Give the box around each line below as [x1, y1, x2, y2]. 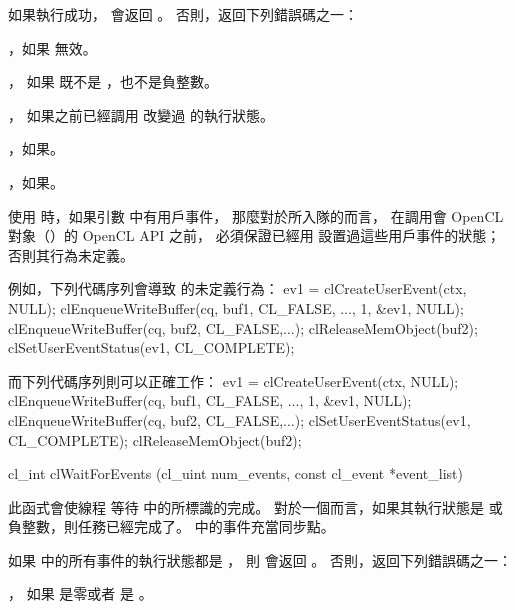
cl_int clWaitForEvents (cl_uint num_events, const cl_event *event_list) [8, 463, 463, 484]
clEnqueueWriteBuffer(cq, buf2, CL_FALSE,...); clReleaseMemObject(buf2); [8, 317, 478, 338]
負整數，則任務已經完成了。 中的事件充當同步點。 [8, 516, 335, 537]
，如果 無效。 [8, 37, 97, 58]
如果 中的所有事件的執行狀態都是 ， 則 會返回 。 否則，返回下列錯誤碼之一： [8, 549, 512, 570]
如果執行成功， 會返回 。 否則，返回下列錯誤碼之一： [8, 4, 358, 24]
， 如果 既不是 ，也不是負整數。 [8, 71, 218, 92]
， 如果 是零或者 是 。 [8, 583, 153, 604]
